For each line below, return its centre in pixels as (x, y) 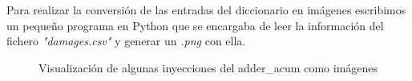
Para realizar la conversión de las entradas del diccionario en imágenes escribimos (206, 10)
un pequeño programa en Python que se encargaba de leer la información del (195, 25)
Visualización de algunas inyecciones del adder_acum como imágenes (208, 67)
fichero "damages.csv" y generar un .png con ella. (126, 41)
